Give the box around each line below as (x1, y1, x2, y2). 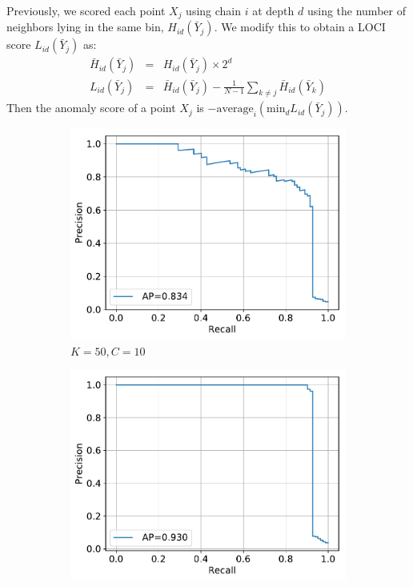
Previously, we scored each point (6, 2, 166, 18)
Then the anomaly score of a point (6, 99, 176, 116)
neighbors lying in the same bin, (6, 18, 164, 35)
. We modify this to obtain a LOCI (214, 18, 386, 35)
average (216, 103, 254, 115)
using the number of (307, 2, 406, 18)
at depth (252, 2, 295, 18)
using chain (186, 2, 242, 18)
